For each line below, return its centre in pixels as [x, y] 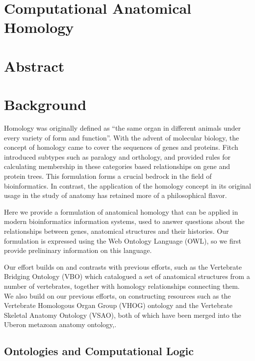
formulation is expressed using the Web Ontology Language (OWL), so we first [123, 240]
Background [45, 104]
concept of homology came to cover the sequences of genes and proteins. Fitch [121, 147]
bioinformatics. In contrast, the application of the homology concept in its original [127, 185]
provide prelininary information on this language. [78, 250]
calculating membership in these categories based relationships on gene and [117, 166]
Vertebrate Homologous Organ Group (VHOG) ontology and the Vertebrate [118, 305]
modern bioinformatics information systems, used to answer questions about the [124, 221]
